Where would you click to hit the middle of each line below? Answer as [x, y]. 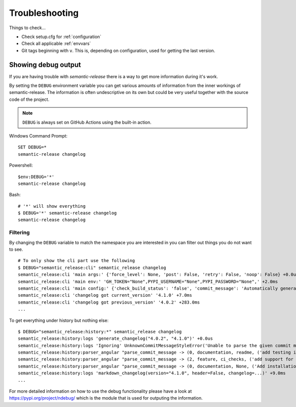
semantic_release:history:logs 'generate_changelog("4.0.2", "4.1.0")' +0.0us [115, 339]
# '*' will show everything [52, 206]
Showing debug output [45, 65]
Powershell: [21, 165]
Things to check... [27, 28]
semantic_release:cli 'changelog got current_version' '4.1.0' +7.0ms [105, 295]
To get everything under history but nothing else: [59, 320]
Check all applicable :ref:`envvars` [56, 44]
